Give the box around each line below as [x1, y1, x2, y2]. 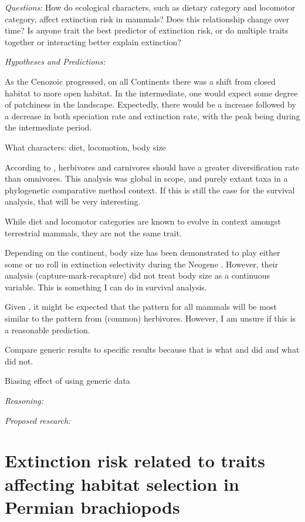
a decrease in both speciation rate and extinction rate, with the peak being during [5, 109, 300, 122]
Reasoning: [5, 394, 44, 407]
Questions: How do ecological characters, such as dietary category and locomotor [5, 1, 296, 13]
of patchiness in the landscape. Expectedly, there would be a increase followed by [5, 98, 296, 111]
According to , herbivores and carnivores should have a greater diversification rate [5, 160, 299, 173]
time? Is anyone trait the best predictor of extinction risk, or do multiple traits [5, 24, 289, 36]
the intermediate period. [5, 121, 92, 133]
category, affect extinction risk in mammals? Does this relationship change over [5, 12, 290, 25]
